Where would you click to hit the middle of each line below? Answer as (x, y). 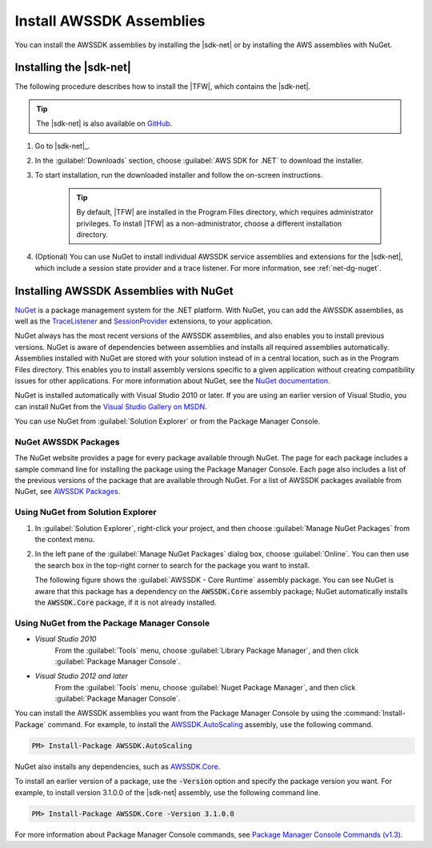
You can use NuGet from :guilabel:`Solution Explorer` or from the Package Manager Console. (168, 421)
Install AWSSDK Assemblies (110, 21)
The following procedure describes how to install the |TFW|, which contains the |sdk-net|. (163, 86)
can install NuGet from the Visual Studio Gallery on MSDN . (111, 406)
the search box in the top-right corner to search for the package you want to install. (172, 565)
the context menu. (65, 540)
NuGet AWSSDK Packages (67, 442)
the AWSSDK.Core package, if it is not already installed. (126, 602)
